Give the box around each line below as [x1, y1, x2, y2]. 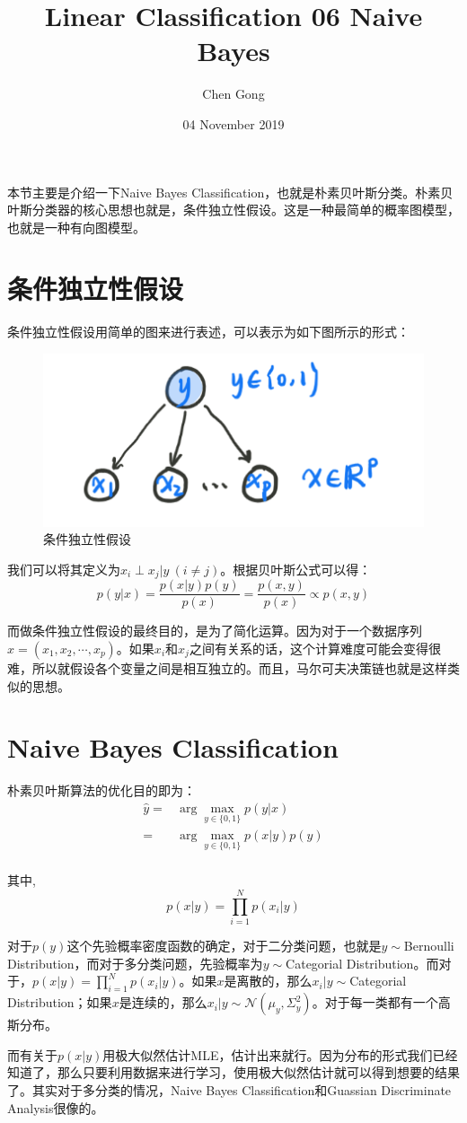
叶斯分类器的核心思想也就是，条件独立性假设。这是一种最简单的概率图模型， [7, 200, 460, 219]
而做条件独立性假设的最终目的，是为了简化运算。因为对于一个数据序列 [7, 621, 422, 640]
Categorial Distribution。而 [286, 953, 439, 972]
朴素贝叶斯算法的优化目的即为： [7, 781, 196, 800]
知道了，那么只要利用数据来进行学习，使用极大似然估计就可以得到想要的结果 [7, 1063, 460, 1082]
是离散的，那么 [224, 971, 313, 990]
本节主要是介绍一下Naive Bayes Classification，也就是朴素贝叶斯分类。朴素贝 [7, 182, 454, 201]
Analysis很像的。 [7, 1098, 104, 1117]
